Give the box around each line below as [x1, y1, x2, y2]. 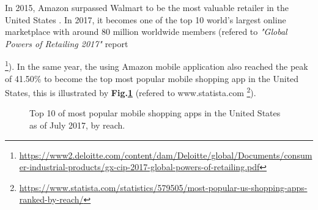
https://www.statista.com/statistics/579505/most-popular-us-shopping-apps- [19, 181, 308, 193]
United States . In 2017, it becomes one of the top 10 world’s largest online [5, 13, 286, 26]
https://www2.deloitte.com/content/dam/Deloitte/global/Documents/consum [19, 148, 312, 161]
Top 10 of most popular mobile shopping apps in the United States [29, 107, 281, 119]
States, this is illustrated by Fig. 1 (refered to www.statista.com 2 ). [5, 84, 256, 99]
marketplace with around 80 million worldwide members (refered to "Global [5, 25, 287, 38]
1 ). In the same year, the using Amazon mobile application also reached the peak [5, 58, 308, 73]
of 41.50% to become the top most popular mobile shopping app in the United [5, 72, 299, 84]
